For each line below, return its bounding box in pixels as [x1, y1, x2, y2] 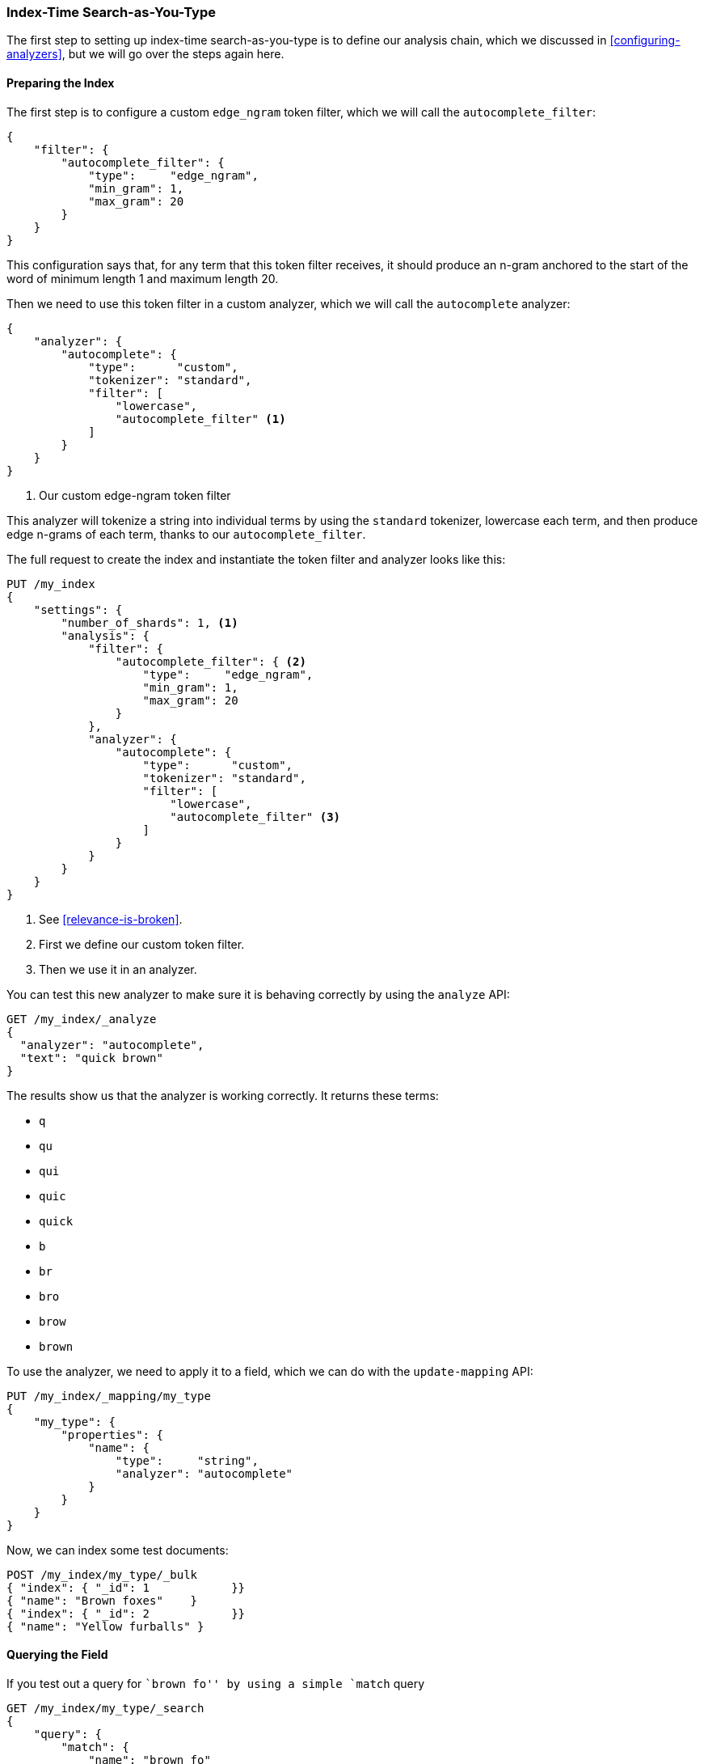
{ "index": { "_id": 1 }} [6, 1580, 246, 1594]
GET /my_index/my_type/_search [6, 1701, 204, 1715]
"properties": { [61, 1428, 163, 1441]
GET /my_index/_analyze [6, 1012, 157, 1026]
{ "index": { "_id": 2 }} [6, 1606, 246, 1620]
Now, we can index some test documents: [6, 1542, 229, 1557]
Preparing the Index [6, 75, 115, 90]
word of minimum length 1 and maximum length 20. [6, 271, 279, 286]
